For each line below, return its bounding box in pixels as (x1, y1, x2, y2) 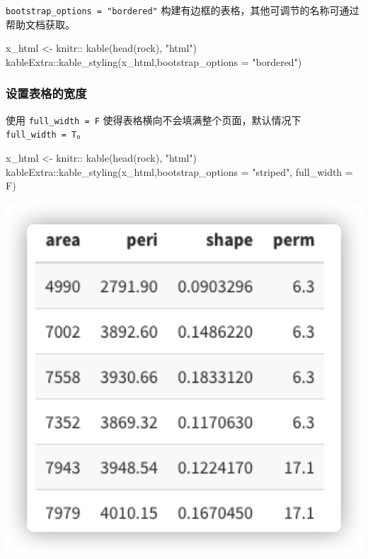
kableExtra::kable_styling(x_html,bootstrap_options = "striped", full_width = (6, 164, 353, 179)
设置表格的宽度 (6, 84, 87, 102)
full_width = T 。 (6, 126, 87, 141)
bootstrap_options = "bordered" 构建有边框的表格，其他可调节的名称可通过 (6, 3, 360, 17)
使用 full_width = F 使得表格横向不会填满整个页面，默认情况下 (6, 112, 301, 127)
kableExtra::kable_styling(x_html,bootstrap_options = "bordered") (6, 54, 302, 69)
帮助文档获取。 (6, 16, 75, 31)
